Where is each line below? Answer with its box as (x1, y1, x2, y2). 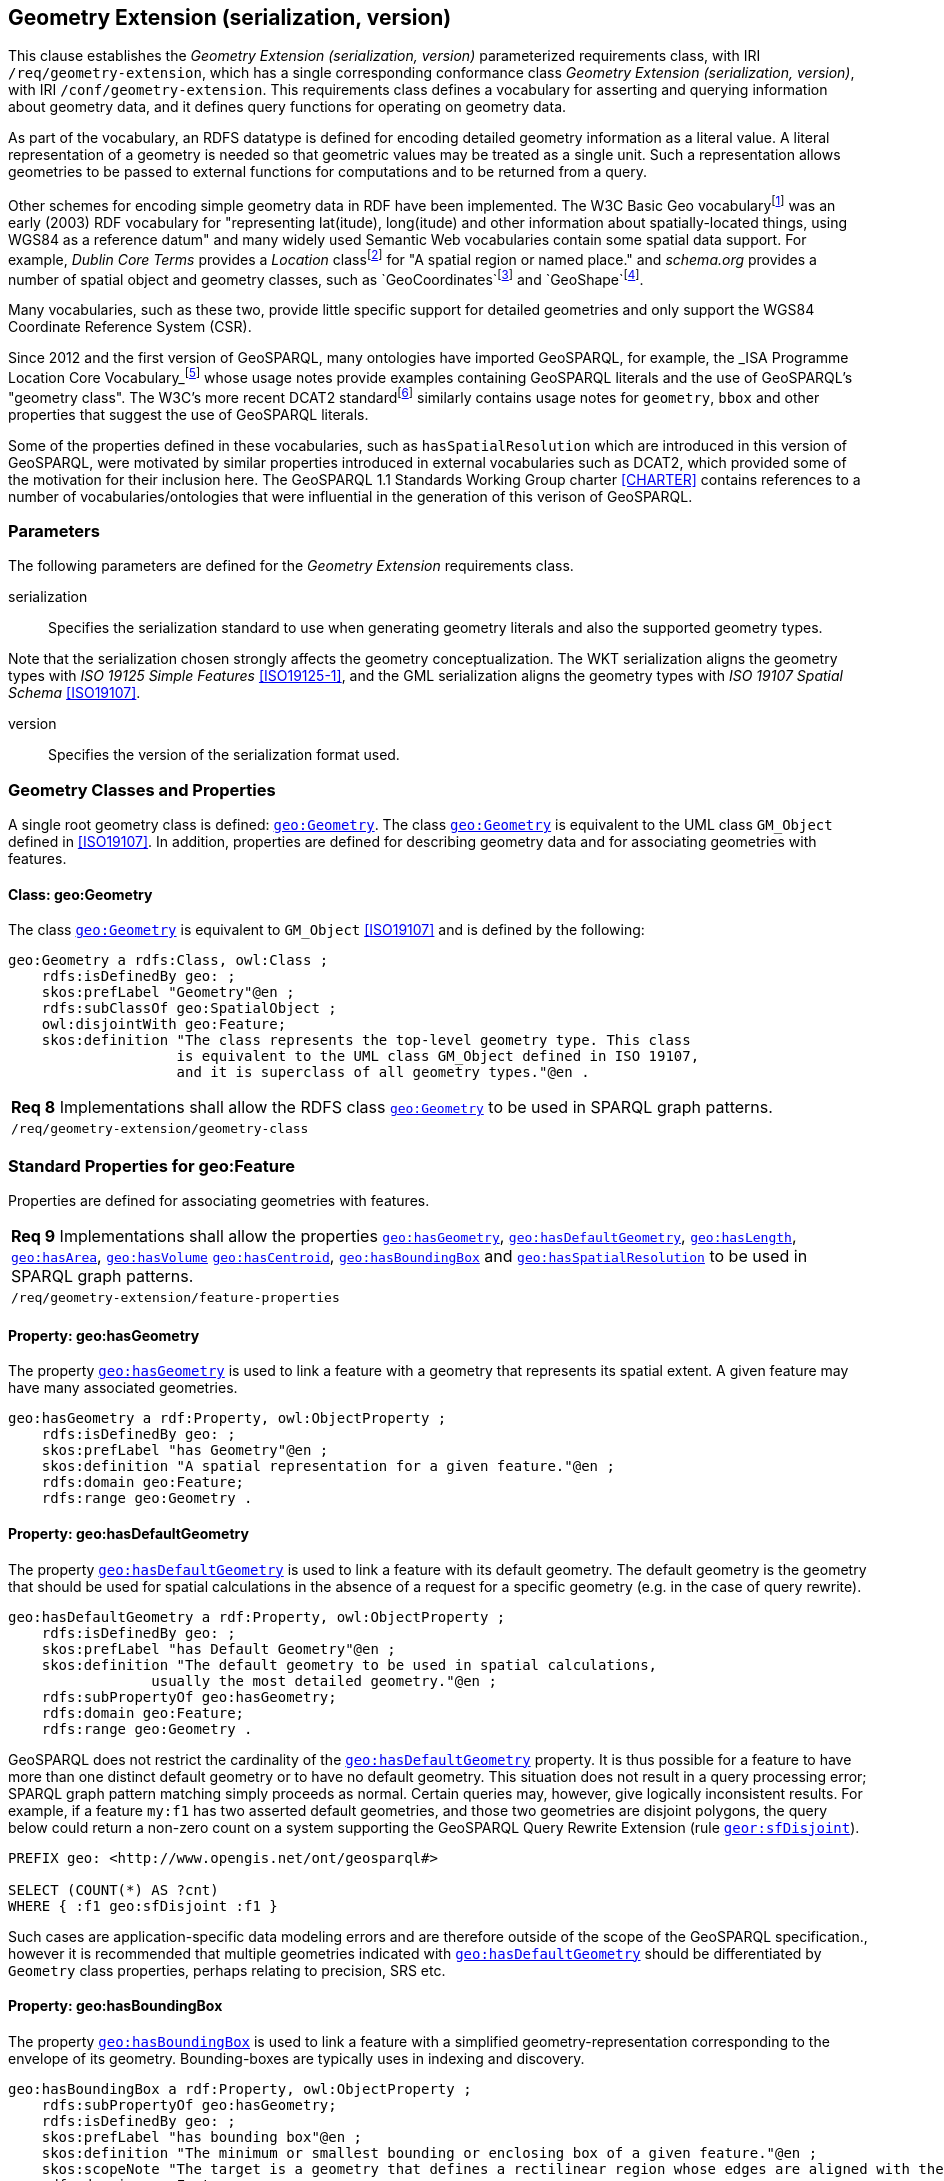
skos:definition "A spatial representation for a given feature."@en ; (41, 1458, 615, 1475)
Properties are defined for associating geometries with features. (8, 1192, 430, 1210)
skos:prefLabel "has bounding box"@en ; (41, 2128, 363, 2145)
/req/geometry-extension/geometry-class (11, 1121, 309, 1137)
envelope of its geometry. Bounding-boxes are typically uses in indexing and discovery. (8, 2049, 585, 2067)
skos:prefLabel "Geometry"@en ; (41, 984, 295, 1001)
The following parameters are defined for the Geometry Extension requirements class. (8, 557, 574, 575)
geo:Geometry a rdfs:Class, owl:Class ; (8, 952, 329, 969)
